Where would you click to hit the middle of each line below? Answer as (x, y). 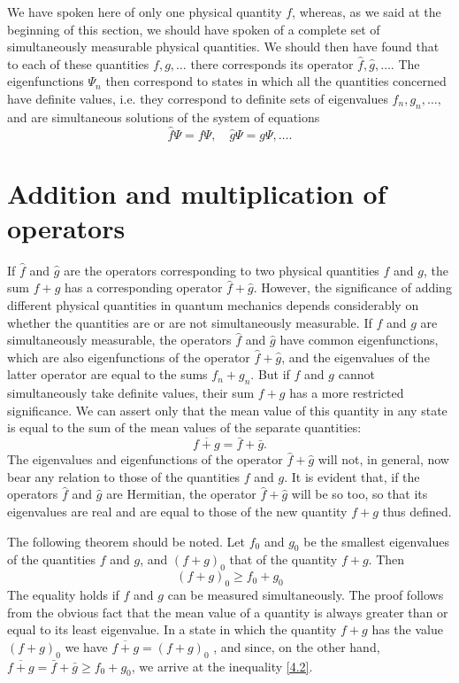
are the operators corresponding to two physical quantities (222, 270)
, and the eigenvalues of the (356, 357)
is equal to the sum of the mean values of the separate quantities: (184, 427)
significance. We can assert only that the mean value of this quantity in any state (227, 410)
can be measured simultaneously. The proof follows (306, 595)
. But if (270, 374)
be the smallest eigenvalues (376, 541)
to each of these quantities (78, 63)
